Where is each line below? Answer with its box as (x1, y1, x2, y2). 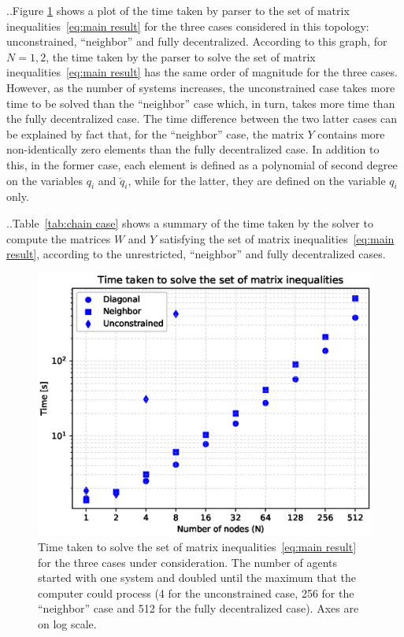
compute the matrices (6, 230, 111, 246)
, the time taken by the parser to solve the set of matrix (46, 48, 316, 65)
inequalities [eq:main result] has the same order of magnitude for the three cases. (6, 64, 398, 80)
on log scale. (38, 616, 97, 631)
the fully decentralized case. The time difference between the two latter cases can (6, 110, 398, 127)
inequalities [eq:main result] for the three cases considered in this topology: (6, 17, 369, 34)
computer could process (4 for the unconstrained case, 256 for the (38, 584, 354, 601)
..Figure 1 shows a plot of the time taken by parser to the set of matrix (6, 2, 350, 18)
